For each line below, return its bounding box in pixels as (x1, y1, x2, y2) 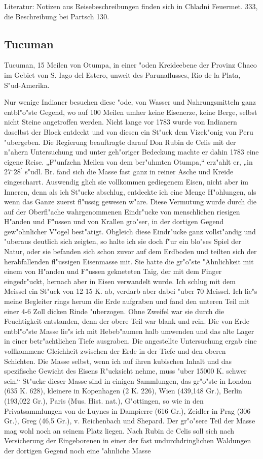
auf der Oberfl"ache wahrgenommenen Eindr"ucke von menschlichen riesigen (4, 206, 240, 217)
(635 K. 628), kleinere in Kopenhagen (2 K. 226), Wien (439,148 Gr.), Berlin (4, 385, 242, 396)
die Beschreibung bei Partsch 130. (4, 11, 109, 21)
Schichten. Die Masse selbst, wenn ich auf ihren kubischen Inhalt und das (4, 355, 232, 366)
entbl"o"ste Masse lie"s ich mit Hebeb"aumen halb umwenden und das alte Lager (4, 325, 254, 336)
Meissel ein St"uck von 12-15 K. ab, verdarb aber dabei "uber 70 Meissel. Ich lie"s (4, 286, 257, 296)
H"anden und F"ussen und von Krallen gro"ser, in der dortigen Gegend (4, 216, 224, 227)
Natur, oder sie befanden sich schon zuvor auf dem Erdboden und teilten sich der (4, 246, 257, 257)
